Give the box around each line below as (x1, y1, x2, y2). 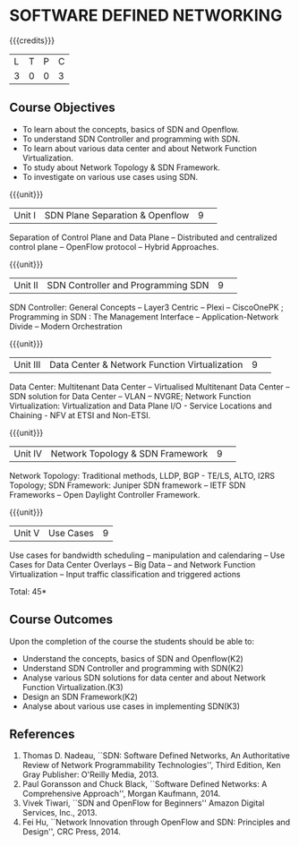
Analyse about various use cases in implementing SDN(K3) (21, 700, 240, 712)
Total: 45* (9, 585, 47, 596)
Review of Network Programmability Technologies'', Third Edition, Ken (21, 760, 281, 771)
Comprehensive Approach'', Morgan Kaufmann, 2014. (21, 789, 221, 799)
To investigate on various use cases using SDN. (21, 171, 199, 182)
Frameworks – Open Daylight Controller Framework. (9, 489, 201, 500)
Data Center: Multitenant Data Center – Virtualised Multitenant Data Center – (9, 381, 290, 392)
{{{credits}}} (9, 35, 56, 46)
